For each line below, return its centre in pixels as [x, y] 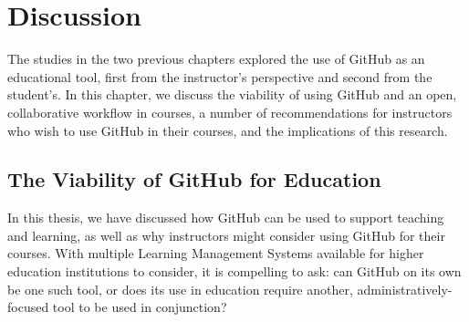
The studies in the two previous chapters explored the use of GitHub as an [216, 59]
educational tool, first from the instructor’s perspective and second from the [220, 76]
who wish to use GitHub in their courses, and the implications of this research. [228, 130]
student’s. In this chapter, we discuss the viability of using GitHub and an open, [232, 94]
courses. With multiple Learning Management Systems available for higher [216, 253]
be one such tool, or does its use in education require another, [180, 289]
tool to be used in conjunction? [140, 307]
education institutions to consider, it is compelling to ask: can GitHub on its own [234, 271]
